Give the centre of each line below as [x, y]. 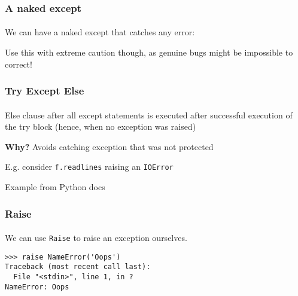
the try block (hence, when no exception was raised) [101, 126]
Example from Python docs [55, 187]
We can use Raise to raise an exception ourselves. [96, 238]
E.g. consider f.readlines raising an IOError [89, 167]
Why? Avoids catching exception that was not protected [109, 146]
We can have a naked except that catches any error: [100, 32]
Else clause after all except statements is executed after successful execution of [149, 115]
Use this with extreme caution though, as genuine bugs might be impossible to [149, 52]
